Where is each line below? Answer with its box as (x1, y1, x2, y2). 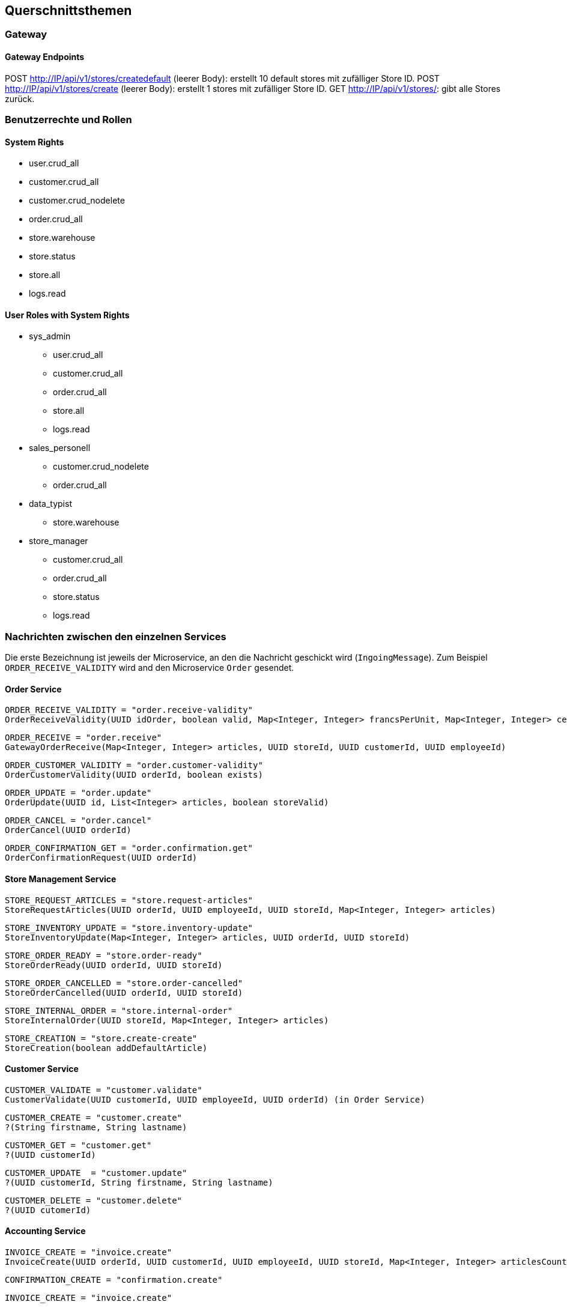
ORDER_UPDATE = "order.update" (5, 788, 152, 798)
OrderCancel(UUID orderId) (5, 825, 132, 835)
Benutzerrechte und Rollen (5, 114, 132, 126)
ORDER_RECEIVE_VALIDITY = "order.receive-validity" (5, 705, 253, 715)
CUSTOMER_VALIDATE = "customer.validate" (5, 1085, 202, 1095)
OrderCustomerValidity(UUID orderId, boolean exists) (5, 770, 263, 780)
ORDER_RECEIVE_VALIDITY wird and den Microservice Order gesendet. (5, 662, 294, 673)
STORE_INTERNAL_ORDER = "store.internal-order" (5, 1005, 233, 1016)
